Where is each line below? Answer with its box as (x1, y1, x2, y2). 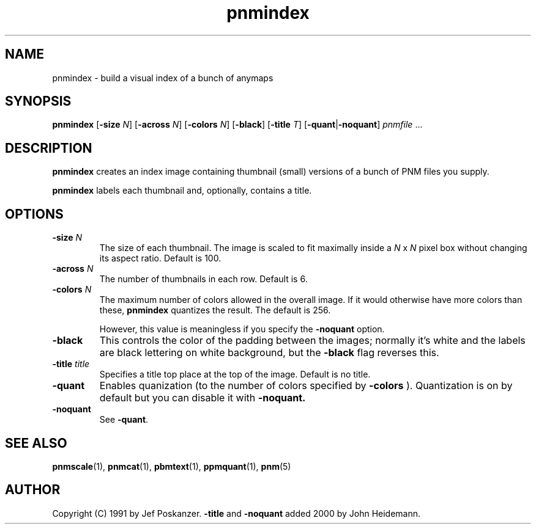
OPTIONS (5, 206, 64, 222)
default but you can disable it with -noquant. (99, 392, 306, 404)
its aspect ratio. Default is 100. (99, 253, 221, 264)
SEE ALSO (5, 435, 67, 451)
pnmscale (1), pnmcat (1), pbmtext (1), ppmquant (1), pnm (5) (52, 461, 291, 472)
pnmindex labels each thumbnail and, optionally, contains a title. (52, 185, 312, 196)
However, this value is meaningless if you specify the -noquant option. (99, 324, 385, 335)
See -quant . (99, 414, 149, 425)
